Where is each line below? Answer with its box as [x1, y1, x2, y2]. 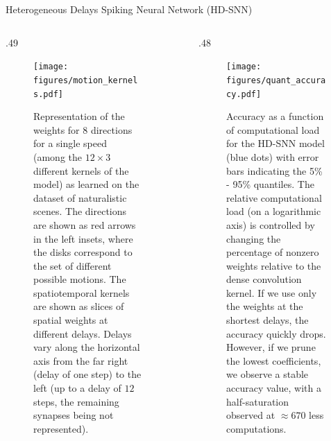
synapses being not [33, 408, 114, 422]
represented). [33, 421, 89, 435]
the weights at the [226, 299, 303, 313]
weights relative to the [226, 258, 321, 273]
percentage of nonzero [226, 245, 319, 259]
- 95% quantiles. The [226, 177, 314, 191]
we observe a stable [226, 367, 309, 381]
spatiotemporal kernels [33, 285, 130, 300]
